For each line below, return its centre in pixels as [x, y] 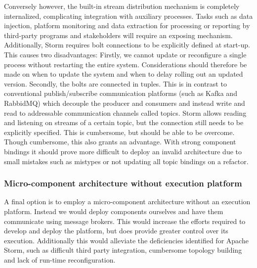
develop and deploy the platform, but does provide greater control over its [116, 231]
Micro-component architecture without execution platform [123, 183]
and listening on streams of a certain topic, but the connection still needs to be [124, 122]
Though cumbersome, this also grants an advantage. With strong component [120, 142]
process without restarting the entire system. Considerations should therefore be [126, 64]
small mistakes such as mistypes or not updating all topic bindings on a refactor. [126, 161]
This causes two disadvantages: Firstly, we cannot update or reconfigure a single [125, 54]
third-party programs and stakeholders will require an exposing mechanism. [118, 35]
